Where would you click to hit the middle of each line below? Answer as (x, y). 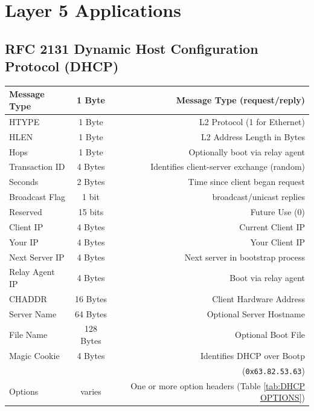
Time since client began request (246, 182)
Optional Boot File (270, 335)
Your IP (24, 241)
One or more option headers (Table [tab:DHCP (218, 385)
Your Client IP (277, 241)
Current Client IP (272, 226)
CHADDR (28, 298)
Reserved (26, 211)
